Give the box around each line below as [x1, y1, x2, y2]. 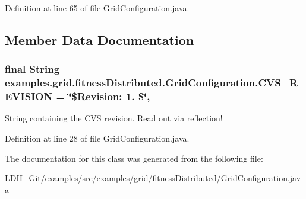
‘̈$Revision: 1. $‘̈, [68, 89, 150, 104]
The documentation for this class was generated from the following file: [5, 152, 263, 164]
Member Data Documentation [5, 30, 194, 49]
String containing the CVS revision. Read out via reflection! [5, 112, 223, 124]
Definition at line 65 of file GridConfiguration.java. [5, 2, 190, 14]
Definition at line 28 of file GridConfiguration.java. [5, 132, 190, 145]
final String [5, 62, 60, 76]
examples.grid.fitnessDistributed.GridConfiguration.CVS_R [5, 75, 298, 90]
